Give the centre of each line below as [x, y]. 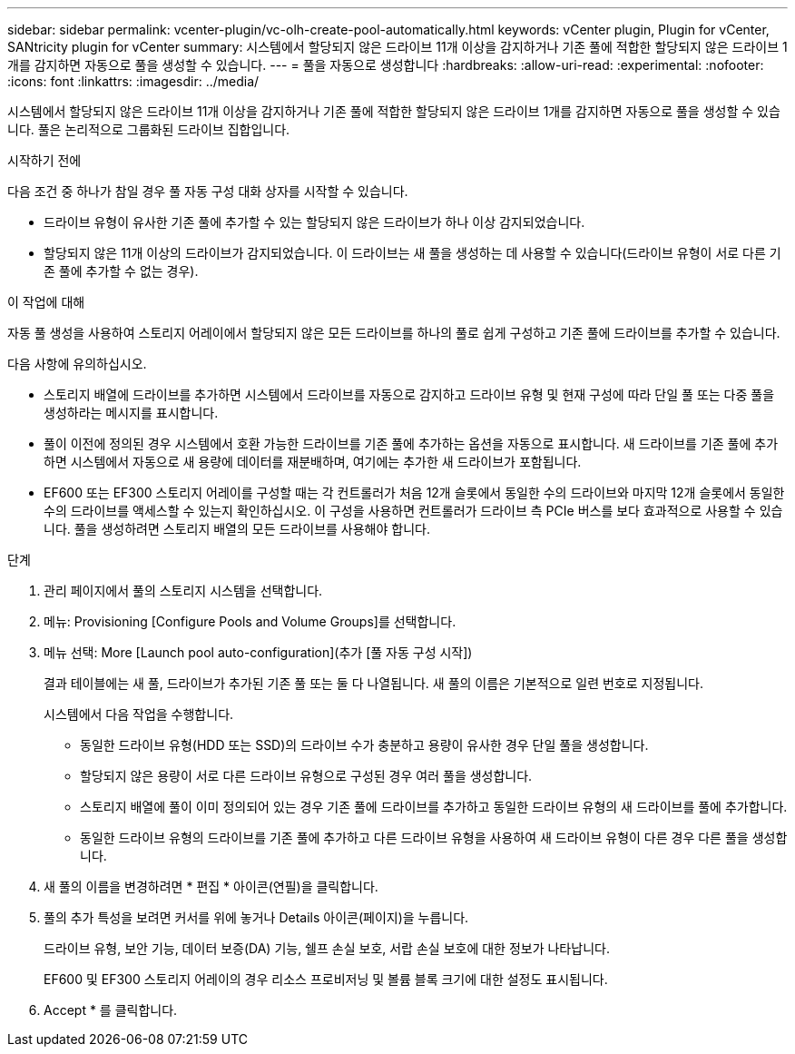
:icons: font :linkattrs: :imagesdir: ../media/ [133, 81]
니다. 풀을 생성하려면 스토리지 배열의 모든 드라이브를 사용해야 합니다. [237, 529]
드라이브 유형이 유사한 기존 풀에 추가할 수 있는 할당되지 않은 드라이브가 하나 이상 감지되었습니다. [314, 222]
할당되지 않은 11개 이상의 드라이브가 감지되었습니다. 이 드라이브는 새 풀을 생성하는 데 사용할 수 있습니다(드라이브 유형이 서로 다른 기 [412, 253]
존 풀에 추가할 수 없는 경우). [121, 271]
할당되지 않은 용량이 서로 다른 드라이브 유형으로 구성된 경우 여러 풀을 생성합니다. [306, 776]
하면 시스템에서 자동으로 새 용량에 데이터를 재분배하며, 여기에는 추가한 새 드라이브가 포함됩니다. [313, 462]
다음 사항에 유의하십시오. [77, 364]
